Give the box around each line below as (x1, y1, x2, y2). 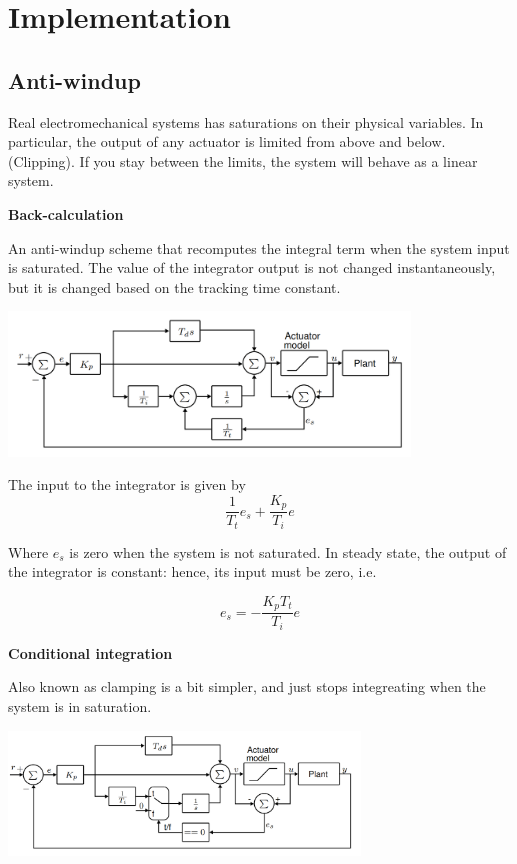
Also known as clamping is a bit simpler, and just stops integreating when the (8, 676, 486, 697)
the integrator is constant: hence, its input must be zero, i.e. (8, 561, 377, 582)
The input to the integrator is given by (8, 474, 246, 495)
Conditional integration (8, 642, 173, 663)
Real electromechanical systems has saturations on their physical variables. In (8, 111, 484, 132)
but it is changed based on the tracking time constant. (8, 276, 341, 297)
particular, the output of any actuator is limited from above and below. (8, 131, 446, 152)
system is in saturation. (8, 696, 152, 717)
